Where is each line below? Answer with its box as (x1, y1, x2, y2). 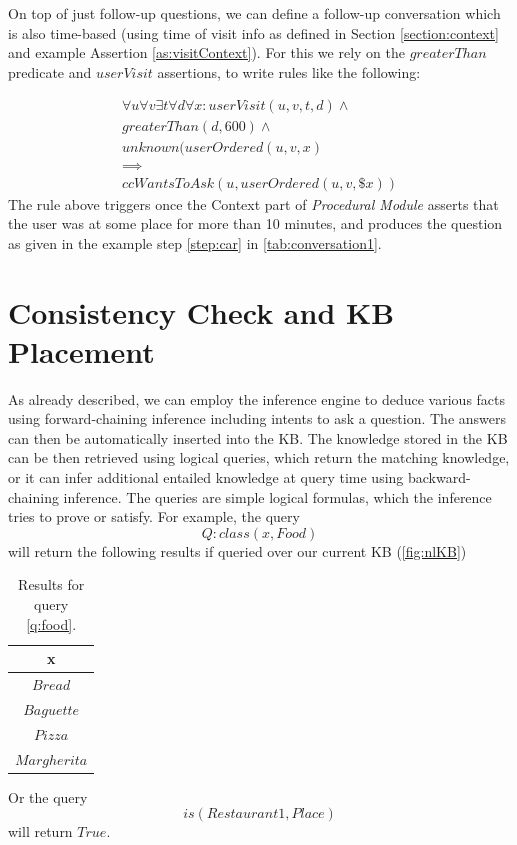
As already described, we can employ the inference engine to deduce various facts (8, 388, 506, 409)
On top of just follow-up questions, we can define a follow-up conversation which (8, 3, 501, 23)
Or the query (8, 786, 88, 807)
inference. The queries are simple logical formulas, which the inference (63, 486, 492, 507)
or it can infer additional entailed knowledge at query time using (8, 467, 404, 487)
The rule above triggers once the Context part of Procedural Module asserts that (8, 193, 499, 214)
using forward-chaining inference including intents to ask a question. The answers (8, 408, 507, 429)
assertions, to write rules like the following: (157, 61, 421, 82)
